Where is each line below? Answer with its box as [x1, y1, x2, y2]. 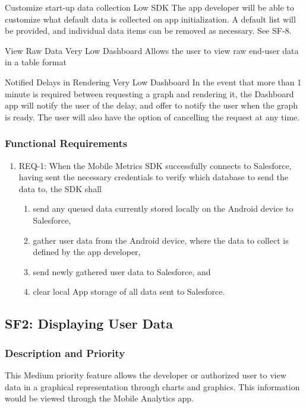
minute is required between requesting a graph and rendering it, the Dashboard [5, 87, 294, 100]
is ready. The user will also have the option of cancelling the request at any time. [5, 110, 300, 123]
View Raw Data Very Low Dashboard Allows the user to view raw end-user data [5, 44, 299, 56]
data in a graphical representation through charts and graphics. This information [5, 380, 300, 393]
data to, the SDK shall [18, 182, 102, 195]
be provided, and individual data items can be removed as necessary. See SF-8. [5, 24, 292, 37]
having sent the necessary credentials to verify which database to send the [18, 171, 289, 183]
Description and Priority [5, 345, 125, 360]
